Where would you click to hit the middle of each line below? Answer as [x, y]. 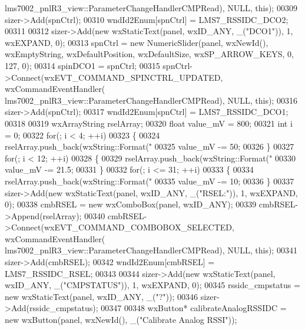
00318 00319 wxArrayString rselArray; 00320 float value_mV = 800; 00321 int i [149, 123]
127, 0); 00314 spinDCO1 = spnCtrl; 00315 [82, 65]
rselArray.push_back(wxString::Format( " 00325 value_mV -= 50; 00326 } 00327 [150, 146]
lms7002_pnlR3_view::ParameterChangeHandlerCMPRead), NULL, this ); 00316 [151, 100]
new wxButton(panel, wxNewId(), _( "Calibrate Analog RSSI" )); [121, 320]
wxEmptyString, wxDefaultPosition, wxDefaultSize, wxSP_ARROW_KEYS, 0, [149, 54]
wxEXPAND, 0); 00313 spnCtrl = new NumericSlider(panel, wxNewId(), [137, 42]
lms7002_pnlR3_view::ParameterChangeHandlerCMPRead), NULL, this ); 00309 [151, 8]
